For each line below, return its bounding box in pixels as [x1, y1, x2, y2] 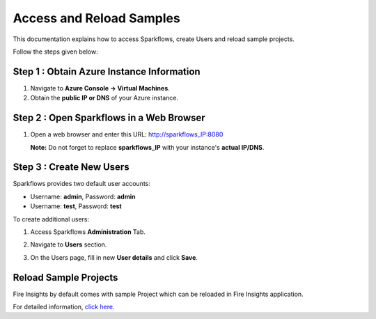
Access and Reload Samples [13, 10, 180, 26]
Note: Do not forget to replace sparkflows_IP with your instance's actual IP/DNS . [30, 143, 265, 151]
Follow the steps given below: [13, 47, 98, 56]
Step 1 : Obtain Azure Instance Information [13, 65, 201, 77]
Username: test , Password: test [30, 202, 122, 210]
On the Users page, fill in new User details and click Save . [30, 253, 198, 261]
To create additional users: [13, 215, 90, 223]
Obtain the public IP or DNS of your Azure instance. [30, 94, 179, 102]
